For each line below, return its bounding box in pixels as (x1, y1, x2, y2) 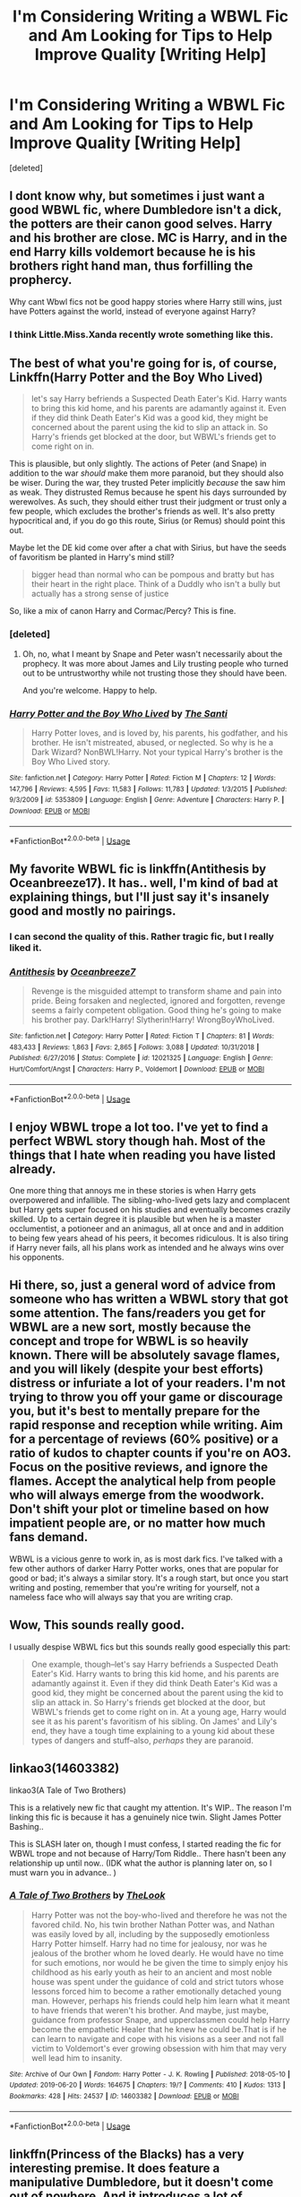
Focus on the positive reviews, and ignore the (9, 1460, 269, 1475)
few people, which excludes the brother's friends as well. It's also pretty (9, 506, 276, 517)
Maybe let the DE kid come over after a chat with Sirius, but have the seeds (9, 542, 287, 553)
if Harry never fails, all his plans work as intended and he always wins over (9, 1243, 285, 1254)
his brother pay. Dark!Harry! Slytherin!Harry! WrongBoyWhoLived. (30, 1014, 275, 1025)
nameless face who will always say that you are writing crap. (9, 1591, 233, 1602)
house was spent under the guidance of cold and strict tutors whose (30, 1976, 285, 1986)
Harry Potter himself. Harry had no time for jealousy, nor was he (30, 1938, 267, 1949)
